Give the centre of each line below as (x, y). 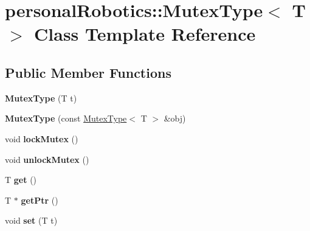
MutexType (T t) (41, 98)
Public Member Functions (88, 72)
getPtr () (40, 200)
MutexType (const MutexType (66, 118)
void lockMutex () (42, 138)
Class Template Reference (145, 34)
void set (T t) (31, 220)
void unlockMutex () (47, 159)
